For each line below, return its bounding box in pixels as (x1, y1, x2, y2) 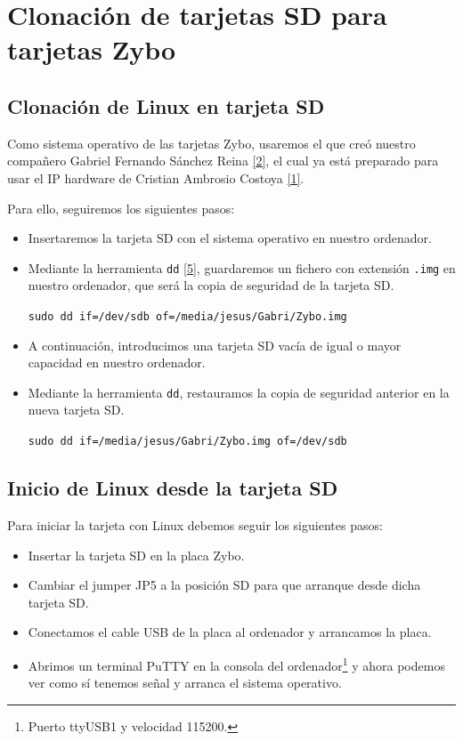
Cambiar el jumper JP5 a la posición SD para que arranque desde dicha (28, 576, 421, 594)
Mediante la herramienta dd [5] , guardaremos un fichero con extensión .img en (28, 258, 456, 277)
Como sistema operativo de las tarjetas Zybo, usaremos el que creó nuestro (7, 133, 416, 152)
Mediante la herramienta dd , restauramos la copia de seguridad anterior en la (28, 383, 450, 401)
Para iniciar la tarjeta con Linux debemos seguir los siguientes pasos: (7, 515, 383, 534)
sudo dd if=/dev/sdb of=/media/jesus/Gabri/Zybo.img (28, 310, 347, 323)
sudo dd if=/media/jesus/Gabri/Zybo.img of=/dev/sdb (28, 435, 347, 448)
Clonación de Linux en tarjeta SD (7, 92, 325, 119)
